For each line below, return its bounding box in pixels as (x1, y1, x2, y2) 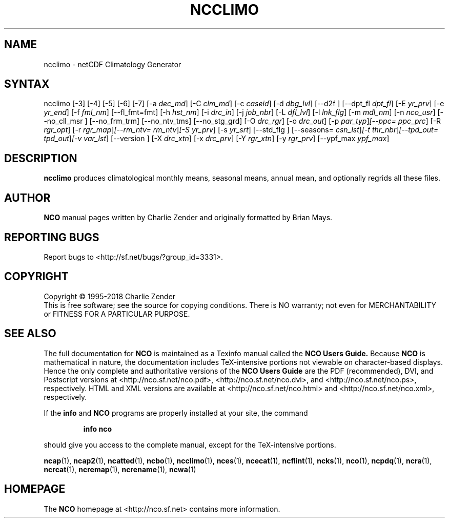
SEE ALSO (4, 327, 56, 340)
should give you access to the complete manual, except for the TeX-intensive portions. (44, 440, 336, 449)
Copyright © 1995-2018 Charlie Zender (44, 292, 176, 301)
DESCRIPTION (4, 151, 77, 165)
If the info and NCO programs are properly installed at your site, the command (44, 408, 308, 417)
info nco (83, 424, 112, 433)
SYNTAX (4, 78, 50, 91)
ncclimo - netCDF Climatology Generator (44, 60, 181, 69)
